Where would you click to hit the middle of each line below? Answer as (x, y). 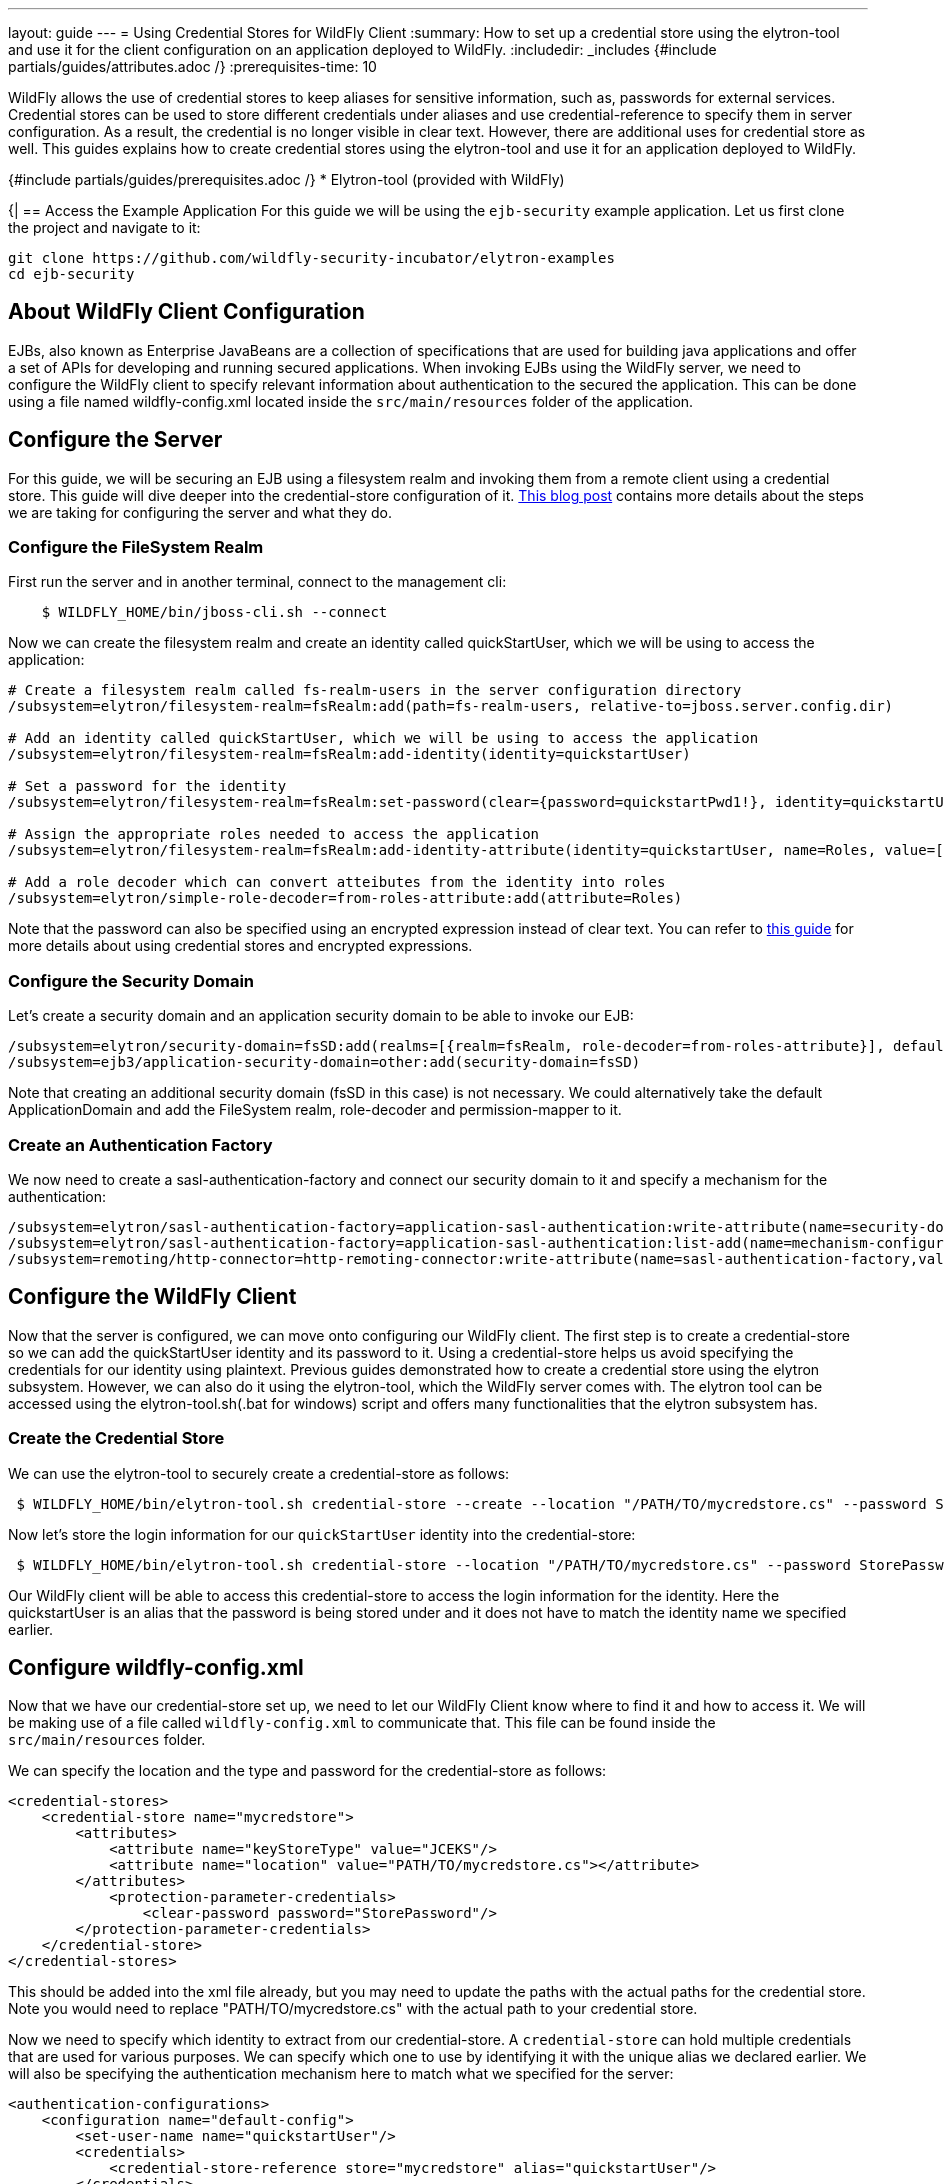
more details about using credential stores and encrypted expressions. (240, 946)
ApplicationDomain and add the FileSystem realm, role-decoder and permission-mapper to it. (315, 1110)
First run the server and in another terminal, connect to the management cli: (257, 582)
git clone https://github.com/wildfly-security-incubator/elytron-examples (311, 258)
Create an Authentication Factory (140, 1144)
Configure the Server (115, 440)
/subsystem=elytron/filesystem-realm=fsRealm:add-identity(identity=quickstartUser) (349, 754)
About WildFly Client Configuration (186, 312)
